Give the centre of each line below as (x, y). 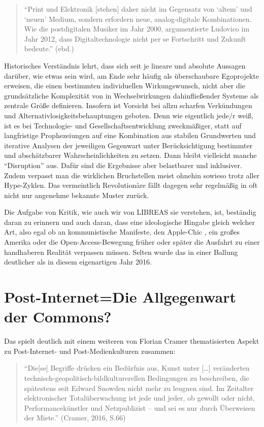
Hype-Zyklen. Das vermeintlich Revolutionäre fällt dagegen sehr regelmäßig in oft (131, 185)
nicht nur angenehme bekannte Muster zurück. (77, 195)
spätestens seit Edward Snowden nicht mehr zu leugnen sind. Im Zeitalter (139, 388)
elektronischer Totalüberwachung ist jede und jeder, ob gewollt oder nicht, (139, 398)
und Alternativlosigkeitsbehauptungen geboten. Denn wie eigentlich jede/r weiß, (129, 115)
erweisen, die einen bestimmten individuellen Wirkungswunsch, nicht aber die (125, 86)
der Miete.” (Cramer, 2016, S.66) (75, 418)
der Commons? (58, 317)
